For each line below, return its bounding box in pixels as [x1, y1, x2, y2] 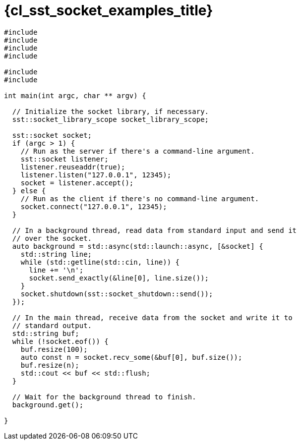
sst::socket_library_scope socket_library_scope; [12, 115, 209, 123]
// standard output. [12, 321, 92, 330]
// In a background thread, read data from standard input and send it [12, 226, 297, 234]
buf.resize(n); [20, 361, 79, 369]
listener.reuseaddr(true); [20, 163, 125, 171]
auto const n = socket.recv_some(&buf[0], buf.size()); [20, 353, 242, 361]
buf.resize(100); [20, 345, 88, 353]
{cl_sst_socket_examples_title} [4, 2, 213, 19]
